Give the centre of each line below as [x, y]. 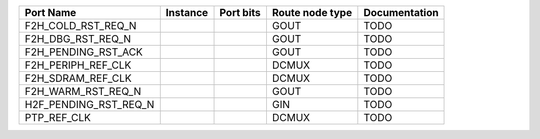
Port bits [240, 12]
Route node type [312, 12]
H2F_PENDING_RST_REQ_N [89, 104]
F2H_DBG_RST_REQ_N [78, 38]
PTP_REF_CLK [58, 117]
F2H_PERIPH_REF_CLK [78, 65]
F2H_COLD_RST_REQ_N [80, 25]
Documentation [401, 12]
